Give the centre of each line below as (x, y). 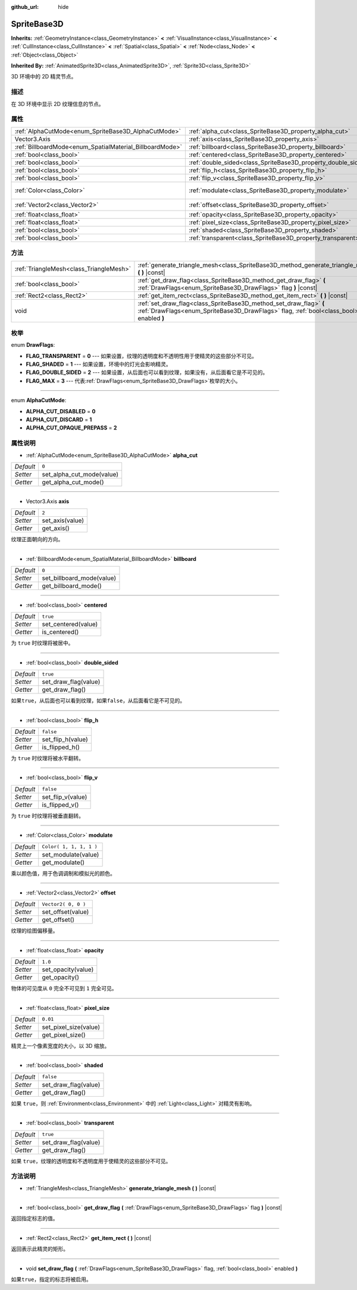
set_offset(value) (65, 912)
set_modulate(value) (71, 855)
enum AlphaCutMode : (39, 400)
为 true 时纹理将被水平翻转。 (48, 758)
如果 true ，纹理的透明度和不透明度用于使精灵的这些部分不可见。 (91, 1161)
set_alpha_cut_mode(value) (80, 474)
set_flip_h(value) (65, 739)
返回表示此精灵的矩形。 (40, 1249)
